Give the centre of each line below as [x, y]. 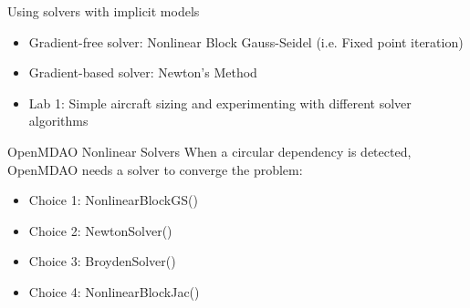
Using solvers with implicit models [104, 11]
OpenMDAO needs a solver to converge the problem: [155, 169]
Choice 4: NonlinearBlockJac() [114, 291]
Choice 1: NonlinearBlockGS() [113, 200]
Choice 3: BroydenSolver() [102, 261]
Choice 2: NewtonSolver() [100, 230]
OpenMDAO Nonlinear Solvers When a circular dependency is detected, [209, 151]
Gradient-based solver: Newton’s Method [143, 72]
